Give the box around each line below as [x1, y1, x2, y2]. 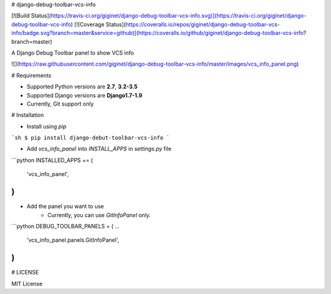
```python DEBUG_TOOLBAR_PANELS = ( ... [11, 222, 120, 230]
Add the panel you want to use [26, 203, 104, 210]
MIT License [11, 280, 43, 287]
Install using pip [26, 123, 67, 130]
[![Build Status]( [11, 12, 51, 20]
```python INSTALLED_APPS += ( [11, 157, 93, 164]
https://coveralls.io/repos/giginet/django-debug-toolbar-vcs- [126, 20, 280, 28]
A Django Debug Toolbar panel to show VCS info [11, 49, 134, 56]
